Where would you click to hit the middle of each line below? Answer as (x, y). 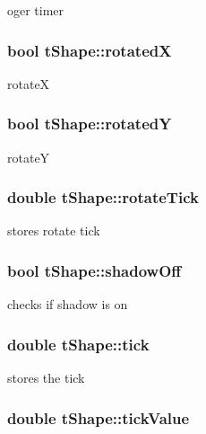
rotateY (29, 157)
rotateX (29, 83)
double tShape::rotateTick (103, 197)
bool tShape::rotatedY (90, 124)
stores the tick (46, 378)
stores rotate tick (54, 230)
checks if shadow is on (68, 304)
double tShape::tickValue (99, 417)
